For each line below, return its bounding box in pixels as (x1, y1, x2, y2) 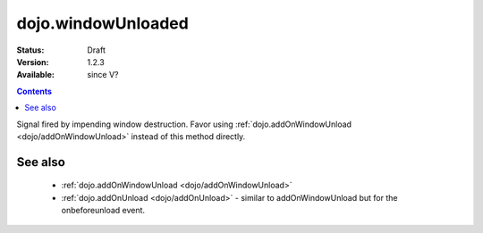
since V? (87, 70, 119, 80)
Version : (16, 56, 49, 67)
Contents (16, 86, 53, 96)
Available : (16, 70, 55, 80)
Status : (16, 45, 45, 55)
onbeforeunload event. (61, 205, 146, 216)
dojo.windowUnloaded (16, 13, 190, 33)
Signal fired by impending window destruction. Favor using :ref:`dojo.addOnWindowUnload (16, 119, 352, 129)
